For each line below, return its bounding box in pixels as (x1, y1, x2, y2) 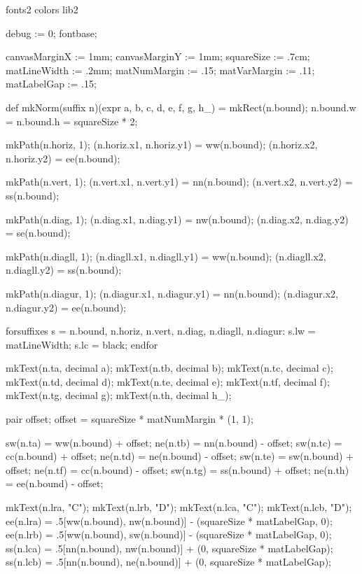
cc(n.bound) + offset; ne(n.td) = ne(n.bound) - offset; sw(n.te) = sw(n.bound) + (6, 449, 354, 463)
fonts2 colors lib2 (6, 2, 78, 16)
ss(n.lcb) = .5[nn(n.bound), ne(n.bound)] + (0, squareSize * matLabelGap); (6, 554, 331, 569)
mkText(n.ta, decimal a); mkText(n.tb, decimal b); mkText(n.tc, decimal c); (6, 360, 333, 375)
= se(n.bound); (6, 225, 71, 240)
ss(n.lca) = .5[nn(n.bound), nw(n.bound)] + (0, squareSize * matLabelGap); (6, 540, 333, 555)
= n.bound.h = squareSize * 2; (6, 113, 138, 128)
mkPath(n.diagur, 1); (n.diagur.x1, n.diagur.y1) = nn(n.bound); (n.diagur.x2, (6, 286, 338, 300)
